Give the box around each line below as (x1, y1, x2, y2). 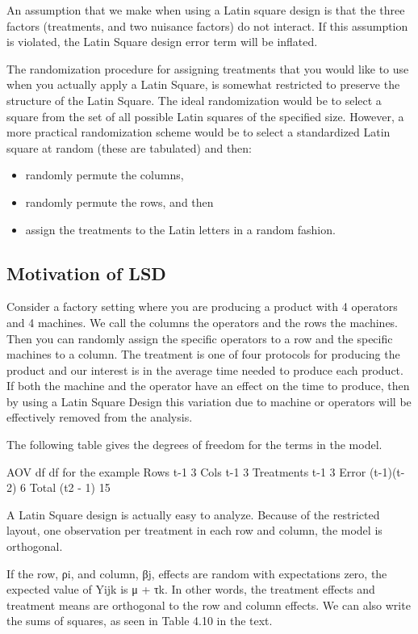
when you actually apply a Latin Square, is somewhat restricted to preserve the (6, 76, 400, 93)
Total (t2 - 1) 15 (29, 479, 111, 496)
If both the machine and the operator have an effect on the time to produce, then (6, 377, 410, 394)
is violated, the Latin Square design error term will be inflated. (6, 33, 318, 50)
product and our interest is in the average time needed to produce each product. (6, 361, 403, 378)
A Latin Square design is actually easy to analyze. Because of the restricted (6, 506, 380, 523)
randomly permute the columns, (25, 166, 184, 183)
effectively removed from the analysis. (6, 409, 193, 426)
